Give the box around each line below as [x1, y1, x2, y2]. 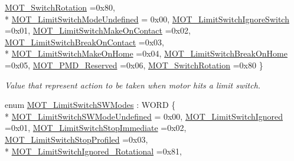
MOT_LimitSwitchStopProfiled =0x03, [5, 133, 148, 145]
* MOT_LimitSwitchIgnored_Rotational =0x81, [5, 144, 182, 157]
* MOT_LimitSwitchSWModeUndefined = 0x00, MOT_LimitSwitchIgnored [5, 110, 283, 122]
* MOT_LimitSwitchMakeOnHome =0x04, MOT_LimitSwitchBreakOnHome [5, 47, 288, 60]
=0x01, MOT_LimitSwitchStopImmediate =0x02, [5, 121, 187, 134]
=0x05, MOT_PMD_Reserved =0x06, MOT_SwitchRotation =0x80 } [5, 58, 263, 71]
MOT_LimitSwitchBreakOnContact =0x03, [5, 35, 164, 48]
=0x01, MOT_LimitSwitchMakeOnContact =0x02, [5, 24, 191, 37]
